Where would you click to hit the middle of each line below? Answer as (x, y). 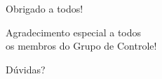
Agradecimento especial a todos (74, 32)
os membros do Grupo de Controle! (81, 46)
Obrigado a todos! (45, 8)
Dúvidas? (26, 69)
